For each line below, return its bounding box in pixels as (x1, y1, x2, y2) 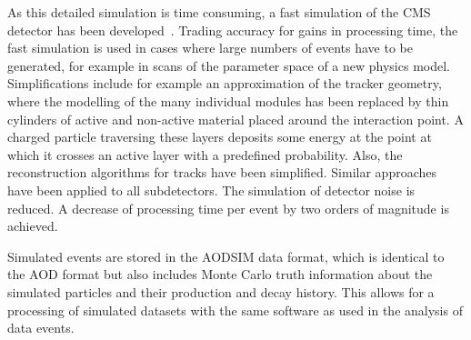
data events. (7, 318, 75, 337)
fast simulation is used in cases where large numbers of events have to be (7, 38, 413, 57)
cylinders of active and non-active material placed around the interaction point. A (7, 109, 464, 128)
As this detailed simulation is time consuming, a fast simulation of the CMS (7, 3, 431, 21)
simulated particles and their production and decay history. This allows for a (7, 282, 435, 301)
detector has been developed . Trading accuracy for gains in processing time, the (7, 20, 458, 39)
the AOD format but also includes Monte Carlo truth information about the (7, 265, 433, 284)
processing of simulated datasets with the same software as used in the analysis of (7, 300, 463, 319)
